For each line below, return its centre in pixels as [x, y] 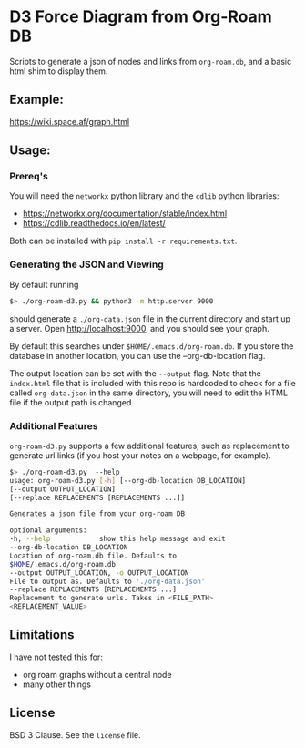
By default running [44, 284]
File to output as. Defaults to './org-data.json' [107, 581]
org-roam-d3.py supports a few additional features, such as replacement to [149, 446]
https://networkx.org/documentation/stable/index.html [125, 214]
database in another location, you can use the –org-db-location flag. [137, 355]
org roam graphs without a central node [97, 674]
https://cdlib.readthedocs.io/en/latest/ [94, 223]
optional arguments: [49, 530]
